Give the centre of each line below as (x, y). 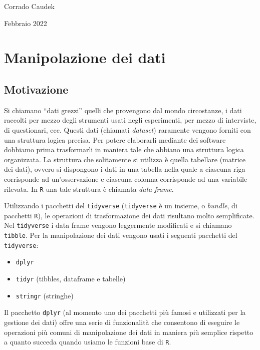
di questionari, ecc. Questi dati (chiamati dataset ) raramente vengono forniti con (127, 129)
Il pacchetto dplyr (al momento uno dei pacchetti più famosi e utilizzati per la (125, 312)
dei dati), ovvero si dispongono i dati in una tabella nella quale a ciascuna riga (125, 169)
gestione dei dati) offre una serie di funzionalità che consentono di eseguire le (122, 322)
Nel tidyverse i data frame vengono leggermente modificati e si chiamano (118, 225)
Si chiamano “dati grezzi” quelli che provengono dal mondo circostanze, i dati (123, 110)
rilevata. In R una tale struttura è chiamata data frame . (89, 189)
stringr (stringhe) (45, 295)
